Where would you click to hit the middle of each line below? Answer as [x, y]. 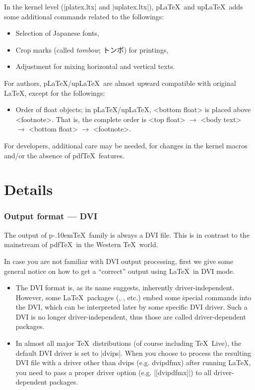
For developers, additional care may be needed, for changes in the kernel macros [126, 145]
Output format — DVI [51, 216]
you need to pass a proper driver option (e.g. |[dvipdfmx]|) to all [114, 372]
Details [29, 189]
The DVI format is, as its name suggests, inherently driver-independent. [125, 288]
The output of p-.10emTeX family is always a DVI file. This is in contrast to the [127, 234]
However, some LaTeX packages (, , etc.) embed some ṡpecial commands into [133, 297]
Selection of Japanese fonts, [57, 33]
